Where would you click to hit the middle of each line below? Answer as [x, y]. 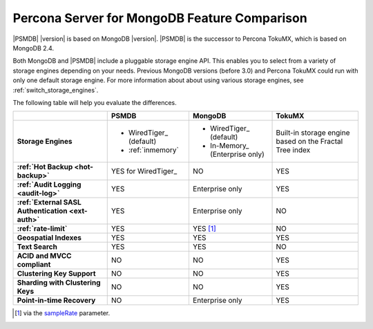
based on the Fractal [309, 142]
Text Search [37, 247]
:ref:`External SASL [49, 203]
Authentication [42, 211]
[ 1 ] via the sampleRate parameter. [63, 313]
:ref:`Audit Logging [49, 185]
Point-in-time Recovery [56, 301]
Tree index [293, 150]
